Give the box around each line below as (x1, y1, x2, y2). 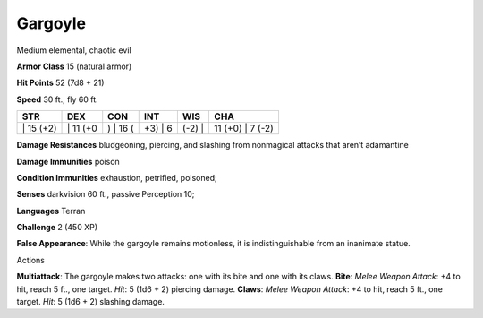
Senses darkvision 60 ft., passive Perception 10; (16, 189, 195, 200)
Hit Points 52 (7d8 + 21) (16, 77, 105, 89)
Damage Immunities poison (16, 156, 120, 167)
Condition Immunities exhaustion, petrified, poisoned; (16, 172, 218, 183)
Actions (16, 254, 45, 265)
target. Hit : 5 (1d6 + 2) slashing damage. (16, 297, 165, 307)
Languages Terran (16, 205, 86, 216)
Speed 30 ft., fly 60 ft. (16, 94, 98, 105)
